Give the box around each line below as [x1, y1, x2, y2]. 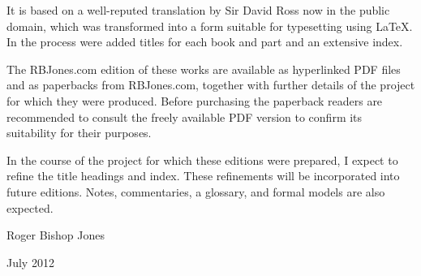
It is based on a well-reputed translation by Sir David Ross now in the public [6, 2, 390, 18]
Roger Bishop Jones [6, 226, 105, 244]
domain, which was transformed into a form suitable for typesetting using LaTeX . [6, 17, 413, 34]
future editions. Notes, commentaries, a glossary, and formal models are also [6, 183, 385, 200]
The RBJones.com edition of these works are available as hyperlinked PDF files [6, 60, 401, 77]
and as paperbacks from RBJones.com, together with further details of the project [6, 76, 415, 93]
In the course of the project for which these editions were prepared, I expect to [6, 151, 398, 168]
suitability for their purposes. [6, 124, 152, 141]
